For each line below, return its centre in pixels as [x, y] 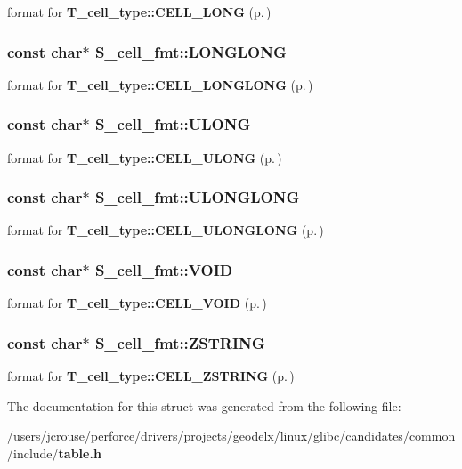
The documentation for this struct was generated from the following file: [204, 405]
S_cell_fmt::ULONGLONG [197, 197]
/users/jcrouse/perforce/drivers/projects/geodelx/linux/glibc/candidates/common [231, 436]
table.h [80, 453]
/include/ [33, 453]
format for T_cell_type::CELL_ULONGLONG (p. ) [166, 230]
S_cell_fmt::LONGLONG [190, 51]
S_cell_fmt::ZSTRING [180, 342]
